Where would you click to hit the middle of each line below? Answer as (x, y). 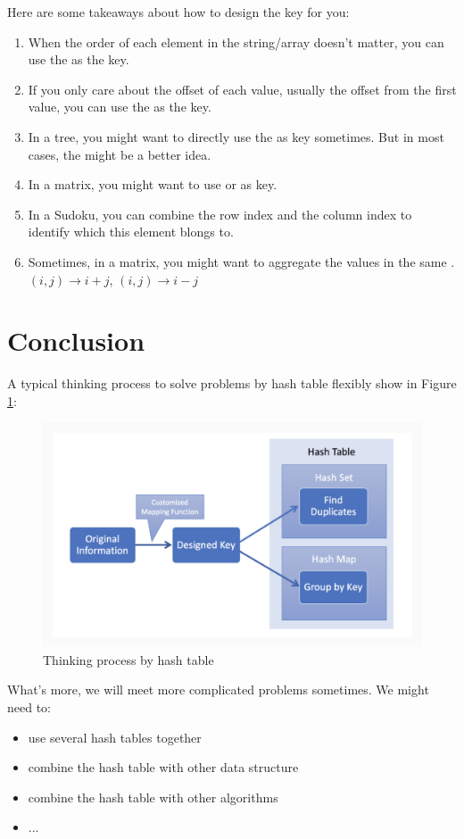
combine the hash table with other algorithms (153, 797)
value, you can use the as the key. (120, 107)
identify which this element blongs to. (131, 232)
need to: (29, 706)
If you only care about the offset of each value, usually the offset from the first (242, 89)
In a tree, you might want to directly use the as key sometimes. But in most (236, 136)
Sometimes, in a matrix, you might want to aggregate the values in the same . (241, 261)
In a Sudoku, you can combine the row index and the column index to (220, 214)
